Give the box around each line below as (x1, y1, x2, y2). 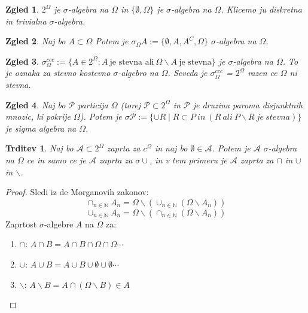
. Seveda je (167, 66, 208, 79)
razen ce (248, 66, 277, 79)
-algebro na (118, 66, 158, 79)
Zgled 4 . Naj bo (5, 98, 66, 111)
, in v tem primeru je (149, 153, 227, 166)
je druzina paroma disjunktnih (193, 98, 303, 111)
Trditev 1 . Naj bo (5, 142, 74, 154)
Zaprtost (5, 217, 37, 230)
